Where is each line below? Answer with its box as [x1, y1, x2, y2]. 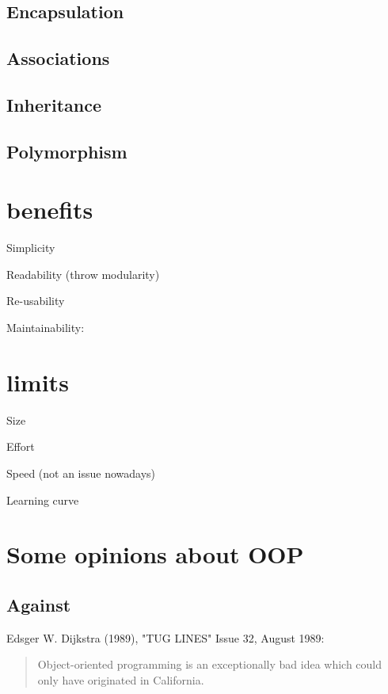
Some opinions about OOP [6, 538, 304, 570]
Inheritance [6, 92, 102, 116]
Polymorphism [6, 139, 127, 163]
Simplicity [6, 239, 55, 256]
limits [6, 365, 69, 398]
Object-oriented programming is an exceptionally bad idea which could [37, 656, 382, 673]
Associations [6, 46, 110, 71]
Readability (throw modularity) [6, 265, 160, 282]
